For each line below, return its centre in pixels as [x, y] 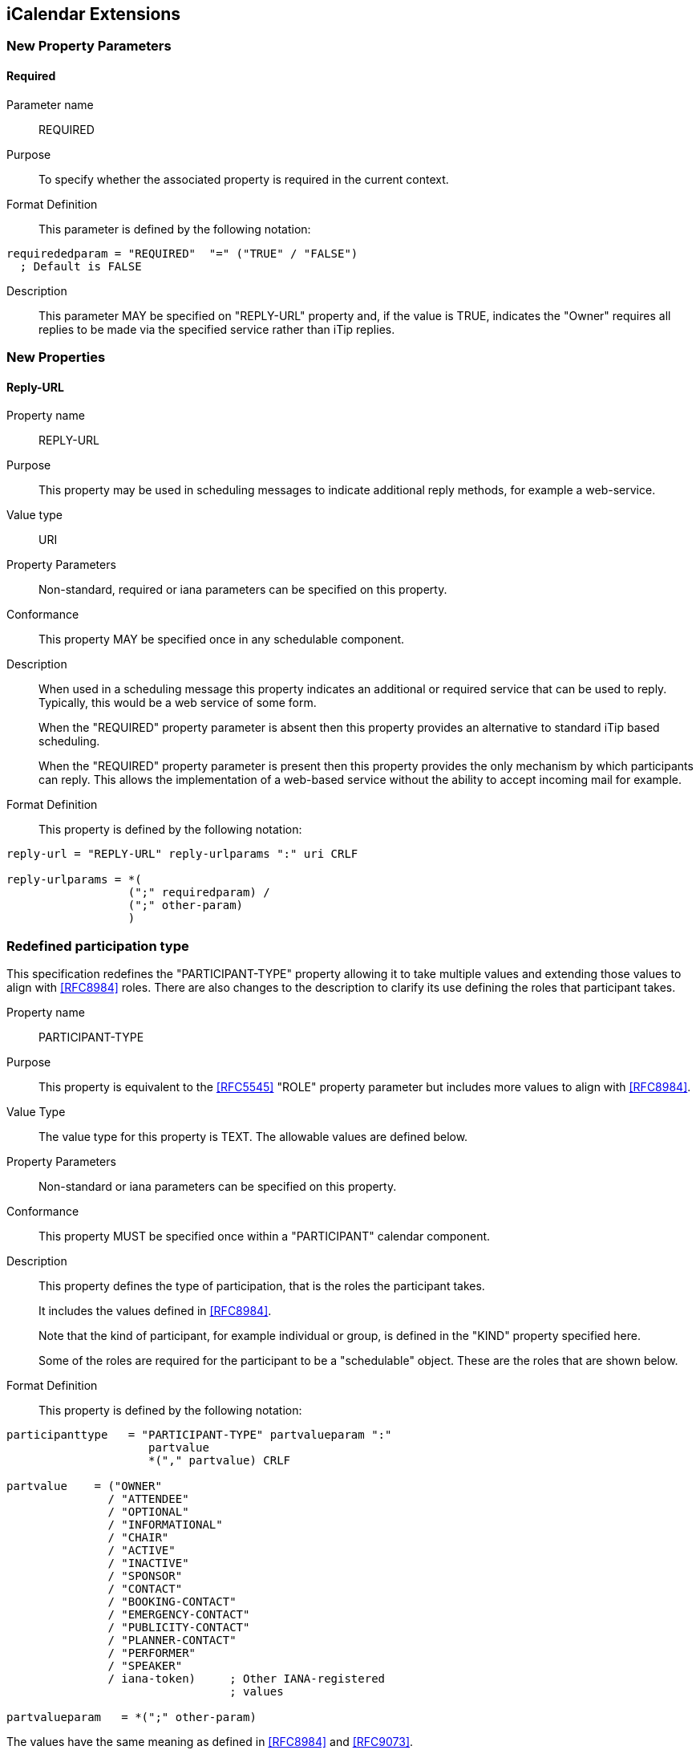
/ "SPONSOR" [145, 1575]
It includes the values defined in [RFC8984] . [155, 1310]
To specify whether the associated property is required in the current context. [244, 179]
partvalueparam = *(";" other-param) [132, 1717]
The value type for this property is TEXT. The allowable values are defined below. [253, 1136]
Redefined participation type [98, 946]
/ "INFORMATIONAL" [165, 1524]
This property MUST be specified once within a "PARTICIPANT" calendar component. [265, 1236]
